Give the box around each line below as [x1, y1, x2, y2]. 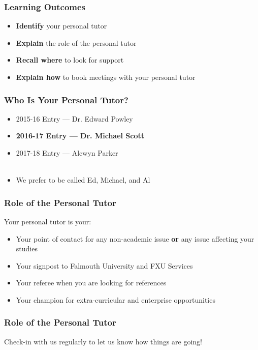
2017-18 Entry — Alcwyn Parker [16, 148, 118, 158]
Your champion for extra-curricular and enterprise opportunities [16, 294, 215, 305]
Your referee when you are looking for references [16, 277, 167, 288]
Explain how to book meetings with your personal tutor [16, 72, 196, 82]
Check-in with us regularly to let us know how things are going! [4, 336, 203, 346]
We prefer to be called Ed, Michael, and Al [16, 174, 150, 185]
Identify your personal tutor [16, 20, 107, 31]
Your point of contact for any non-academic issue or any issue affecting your [16, 233, 254, 244]
